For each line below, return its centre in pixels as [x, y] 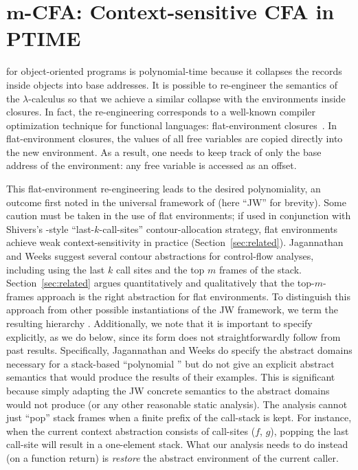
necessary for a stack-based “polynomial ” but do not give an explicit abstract [170, 363]
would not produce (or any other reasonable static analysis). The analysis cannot [177, 404]
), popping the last [310, 430]
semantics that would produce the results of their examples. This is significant [171, 377]
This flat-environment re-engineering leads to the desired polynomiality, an [164, 189]
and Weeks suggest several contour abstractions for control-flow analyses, [160, 256]
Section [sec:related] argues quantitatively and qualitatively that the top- [160, 283]
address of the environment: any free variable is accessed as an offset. [152, 165]
